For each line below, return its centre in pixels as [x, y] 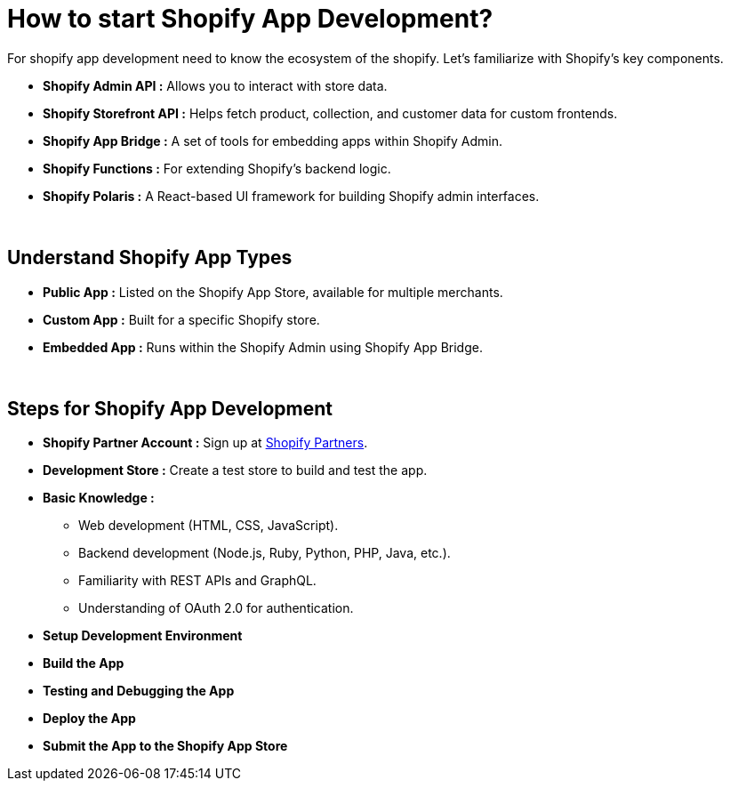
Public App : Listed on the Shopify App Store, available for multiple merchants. [273, 292]
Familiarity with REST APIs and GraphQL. [197, 581]
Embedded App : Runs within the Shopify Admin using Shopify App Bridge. [263, 347]
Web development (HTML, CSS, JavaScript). [209, 526]
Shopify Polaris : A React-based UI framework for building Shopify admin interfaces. [291, 196]
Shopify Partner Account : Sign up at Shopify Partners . [205, 443]
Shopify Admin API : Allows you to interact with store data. [215, 85]
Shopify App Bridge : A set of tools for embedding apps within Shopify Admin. [273, 141]
